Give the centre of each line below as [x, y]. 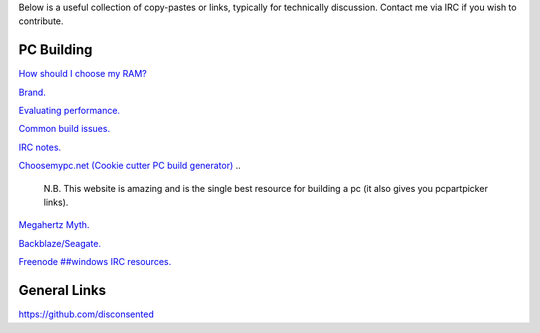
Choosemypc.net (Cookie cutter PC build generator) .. [130, 166]
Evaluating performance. [69, 111]
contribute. [41, 21]
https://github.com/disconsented [86, 314]
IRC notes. [40, 147]
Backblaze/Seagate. [60, 243]
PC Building [55, 50]
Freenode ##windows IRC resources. [95, 262]
